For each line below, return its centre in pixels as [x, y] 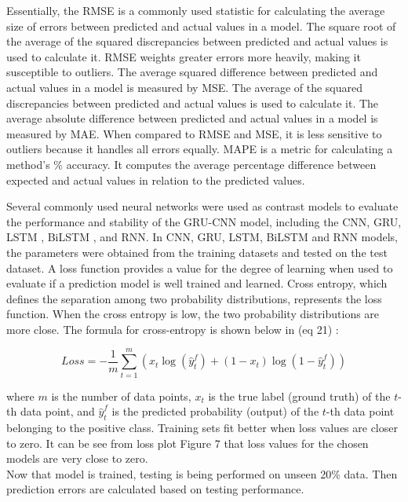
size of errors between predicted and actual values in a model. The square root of [201, 26]
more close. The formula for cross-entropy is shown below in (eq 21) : [173, 329]
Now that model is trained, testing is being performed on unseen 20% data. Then [202, 473]
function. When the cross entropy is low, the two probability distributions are [193, 314]
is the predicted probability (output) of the [215, 411]
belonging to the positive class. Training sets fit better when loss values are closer [202, 427]
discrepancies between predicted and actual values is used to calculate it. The [193, 103]
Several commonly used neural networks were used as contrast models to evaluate [202, 206]
